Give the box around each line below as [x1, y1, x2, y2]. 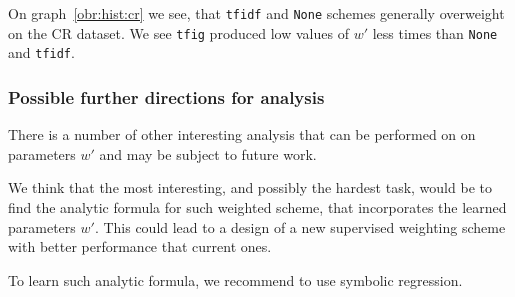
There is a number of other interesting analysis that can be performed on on [8, 124, 476, 145]
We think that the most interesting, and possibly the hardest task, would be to [8, 177, 492, 198]
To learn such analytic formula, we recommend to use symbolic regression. [8, 269, 463, 290]
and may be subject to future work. [99, 143, 317, 164]
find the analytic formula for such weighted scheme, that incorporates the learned [8, 196, 507, 217]
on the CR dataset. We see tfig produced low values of [8, 22, 349, 43]
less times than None [372, 22, 498, 43]
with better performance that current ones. [8, 236, 272, 257]
